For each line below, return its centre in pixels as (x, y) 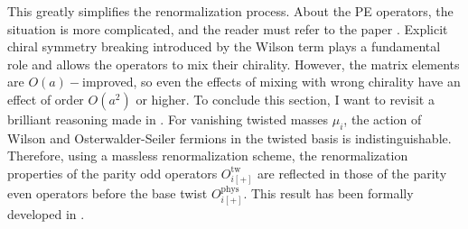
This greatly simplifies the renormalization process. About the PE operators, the (230, 11)
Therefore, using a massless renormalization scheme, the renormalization (208, 156)
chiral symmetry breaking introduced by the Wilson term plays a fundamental (224, 46)
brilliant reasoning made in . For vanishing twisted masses (168, 119)
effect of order (46, 99)
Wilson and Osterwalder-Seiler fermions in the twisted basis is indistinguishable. (229, 137)
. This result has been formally (328, 192)
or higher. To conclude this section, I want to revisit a (285, 99)
